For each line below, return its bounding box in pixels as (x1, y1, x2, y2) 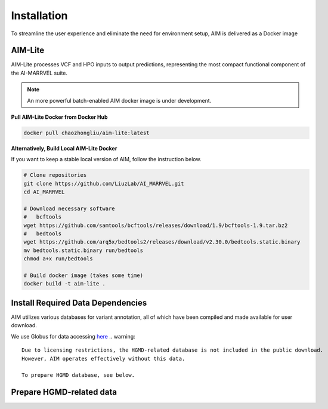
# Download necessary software (23, 205, 116, 212)
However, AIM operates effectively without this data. (21, 355, 185, 362)
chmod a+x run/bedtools (23, 256, 94, 262)
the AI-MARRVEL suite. (11, 69, 68, 76)
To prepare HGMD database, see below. (21, 372, 135, 379)
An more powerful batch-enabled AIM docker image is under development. (27, 97, 212, 104)
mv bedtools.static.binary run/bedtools (23, 247, 143, 254)
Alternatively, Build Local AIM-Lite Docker (11, 144, 117, 152)
